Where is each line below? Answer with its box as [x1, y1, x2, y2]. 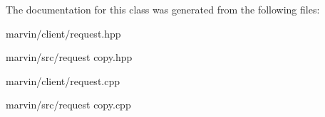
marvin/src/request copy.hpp [6, 50, 133, 65]
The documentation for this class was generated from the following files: [6, 2, 320, 16]
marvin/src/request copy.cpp [6, 97, 131, 112]
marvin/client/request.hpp [6, 26, 121, 40]
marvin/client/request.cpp [6, 73, 120, 88]
